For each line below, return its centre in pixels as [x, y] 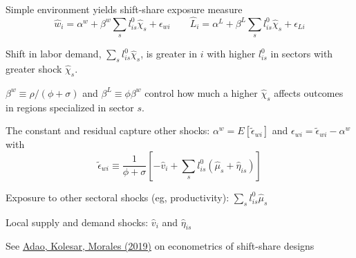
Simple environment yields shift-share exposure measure [124, 9]
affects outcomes [309, 92]
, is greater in [169, 54]
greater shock [34, 68]
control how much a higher [201, 92]
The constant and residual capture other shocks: [108, 130]
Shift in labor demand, [54, 54]
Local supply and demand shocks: [77, 222]
